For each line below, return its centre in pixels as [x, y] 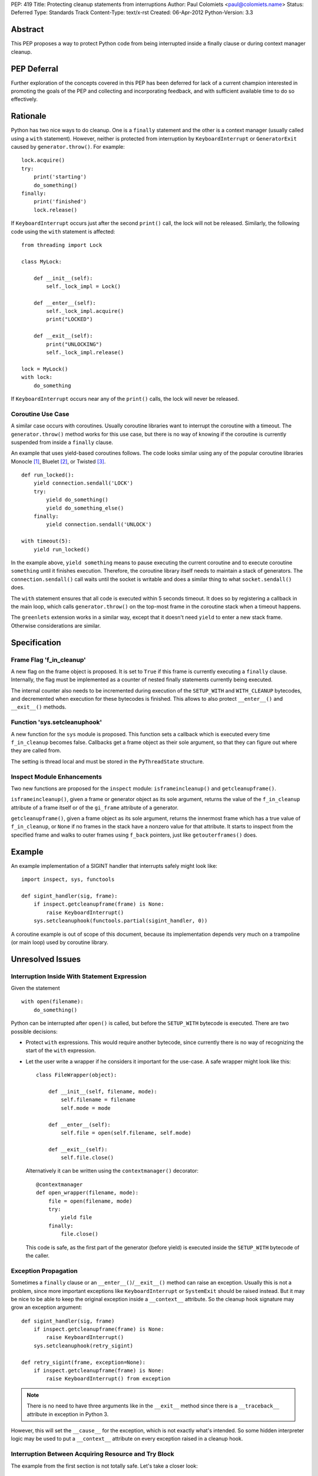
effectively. [24, 99]
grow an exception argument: [47, 1307]
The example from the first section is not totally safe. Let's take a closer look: [105, 1466]
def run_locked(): [48, 475]
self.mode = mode [86, 1108]
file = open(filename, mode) [90, 1201]
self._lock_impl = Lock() [83, 286]
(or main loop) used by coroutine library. [60, 942]
